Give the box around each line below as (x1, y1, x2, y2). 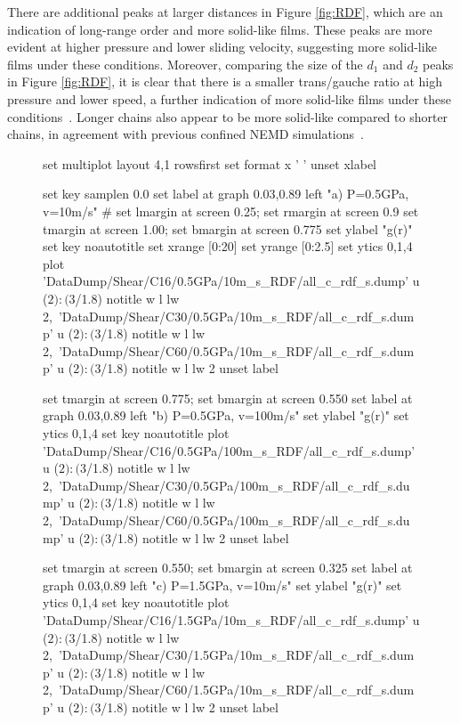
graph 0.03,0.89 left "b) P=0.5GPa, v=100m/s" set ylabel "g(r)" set (43, 406, 409, 425)
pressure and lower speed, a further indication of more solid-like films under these (7, 89, 451, 108)
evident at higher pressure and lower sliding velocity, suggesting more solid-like (7, 37, 437, 56)
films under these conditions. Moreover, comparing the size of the (7, 54, 363, 73)
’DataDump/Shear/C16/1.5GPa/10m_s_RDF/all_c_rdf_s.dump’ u (43, 611, 420, 629)
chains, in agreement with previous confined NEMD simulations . (7, 125, 364, 143)
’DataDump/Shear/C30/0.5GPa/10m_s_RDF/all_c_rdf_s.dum (58, 306, 415, 325)
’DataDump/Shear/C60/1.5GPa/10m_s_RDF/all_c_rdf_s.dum (58, 680, 415, 699)
